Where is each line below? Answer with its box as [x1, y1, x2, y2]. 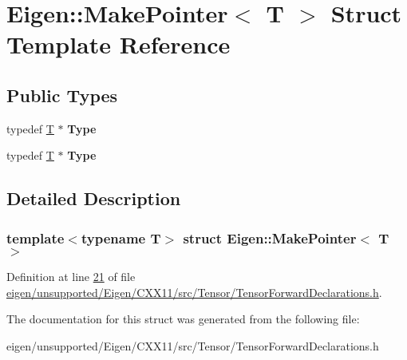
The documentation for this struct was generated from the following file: [6, 311, 360, 327]
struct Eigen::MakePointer [183, 227, 357, 247]
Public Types [6, 82, 118, 107]
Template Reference [6, 28, 231, 61]
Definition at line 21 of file [6, 267, 136, 284]
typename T [81, 227, 161, 247]
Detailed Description [6, 186, 181, 211]
